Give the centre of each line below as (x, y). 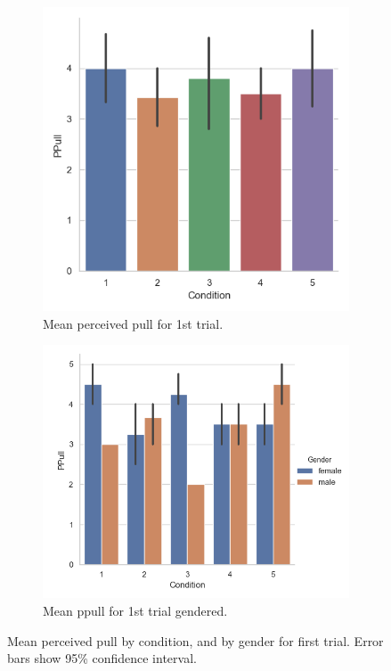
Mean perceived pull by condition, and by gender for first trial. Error (195, 640)
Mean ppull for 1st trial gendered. (135, 610)
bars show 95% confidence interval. (102, 658)
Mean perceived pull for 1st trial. (133, 323)
